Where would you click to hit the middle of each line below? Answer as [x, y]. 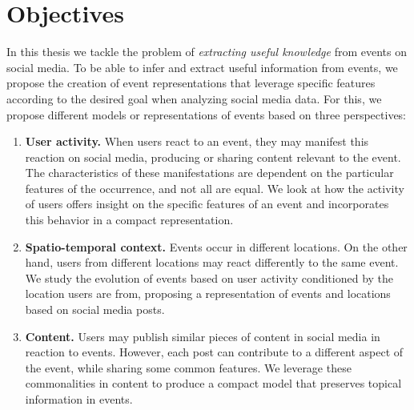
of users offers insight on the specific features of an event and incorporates [207, 204]
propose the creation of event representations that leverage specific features [191, 83]
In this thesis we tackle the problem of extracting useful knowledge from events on [207, 52]
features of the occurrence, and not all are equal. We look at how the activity [215, 188]
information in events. [79, 399]
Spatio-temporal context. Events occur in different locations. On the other [216, 246]
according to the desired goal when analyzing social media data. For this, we [194, 98]
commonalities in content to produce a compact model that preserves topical [213, 383]
